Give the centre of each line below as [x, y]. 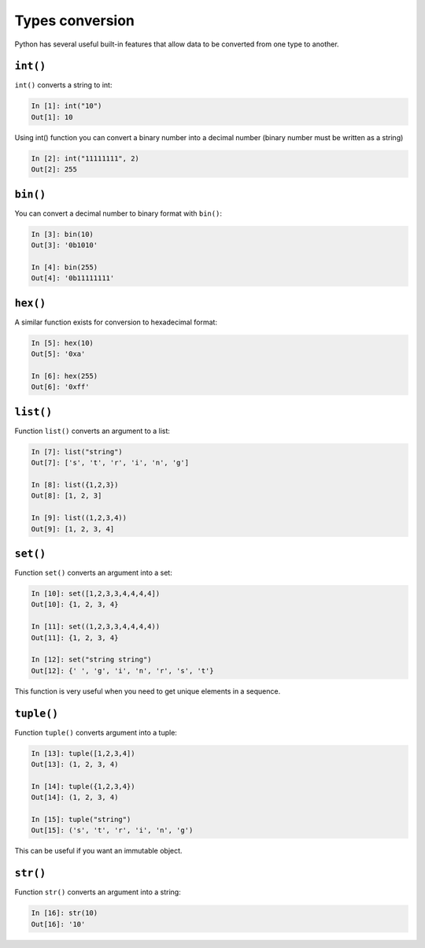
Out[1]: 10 [52, 117]
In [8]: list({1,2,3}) [75, 485]
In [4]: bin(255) [65, 267]
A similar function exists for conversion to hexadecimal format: [116, 322]
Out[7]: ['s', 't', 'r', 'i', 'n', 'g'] [110, 463]
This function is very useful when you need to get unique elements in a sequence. [148, 691]
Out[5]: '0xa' [58, 354]
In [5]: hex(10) [63, 343]
